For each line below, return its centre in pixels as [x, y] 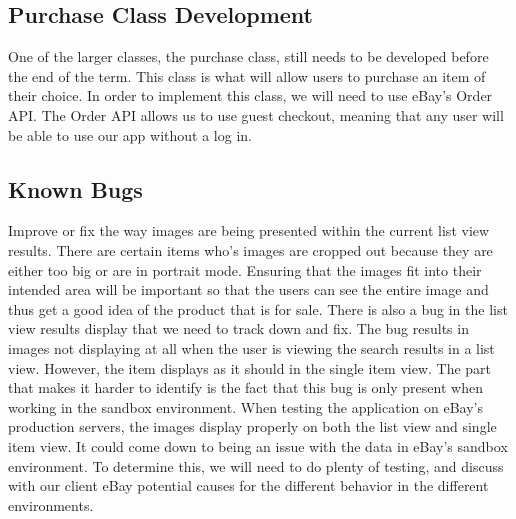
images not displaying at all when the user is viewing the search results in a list [251, 347]
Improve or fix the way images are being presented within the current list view [249, 230]
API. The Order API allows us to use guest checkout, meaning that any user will [256, 114]
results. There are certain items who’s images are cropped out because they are [250, 249]
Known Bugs [75, 188]
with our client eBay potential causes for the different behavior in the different [248, 485]
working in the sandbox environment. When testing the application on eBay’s [245, 406]
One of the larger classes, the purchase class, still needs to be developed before [248, 56]
